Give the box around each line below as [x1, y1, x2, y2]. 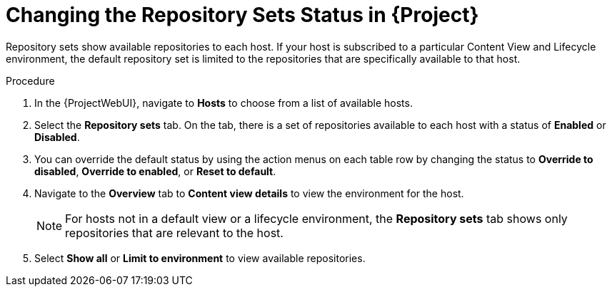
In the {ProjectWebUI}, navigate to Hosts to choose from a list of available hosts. [34, 96, 413, 109]
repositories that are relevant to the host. [65, 225, 284, 240]
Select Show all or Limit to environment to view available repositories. [34, 251, 366, 264]
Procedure [6, 74, 55, 87]
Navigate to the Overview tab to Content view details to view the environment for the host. [34, 187, 464, 199]
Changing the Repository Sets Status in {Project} [6, 3, 479, 27]
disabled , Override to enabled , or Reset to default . [34, 165, 276, 177]
